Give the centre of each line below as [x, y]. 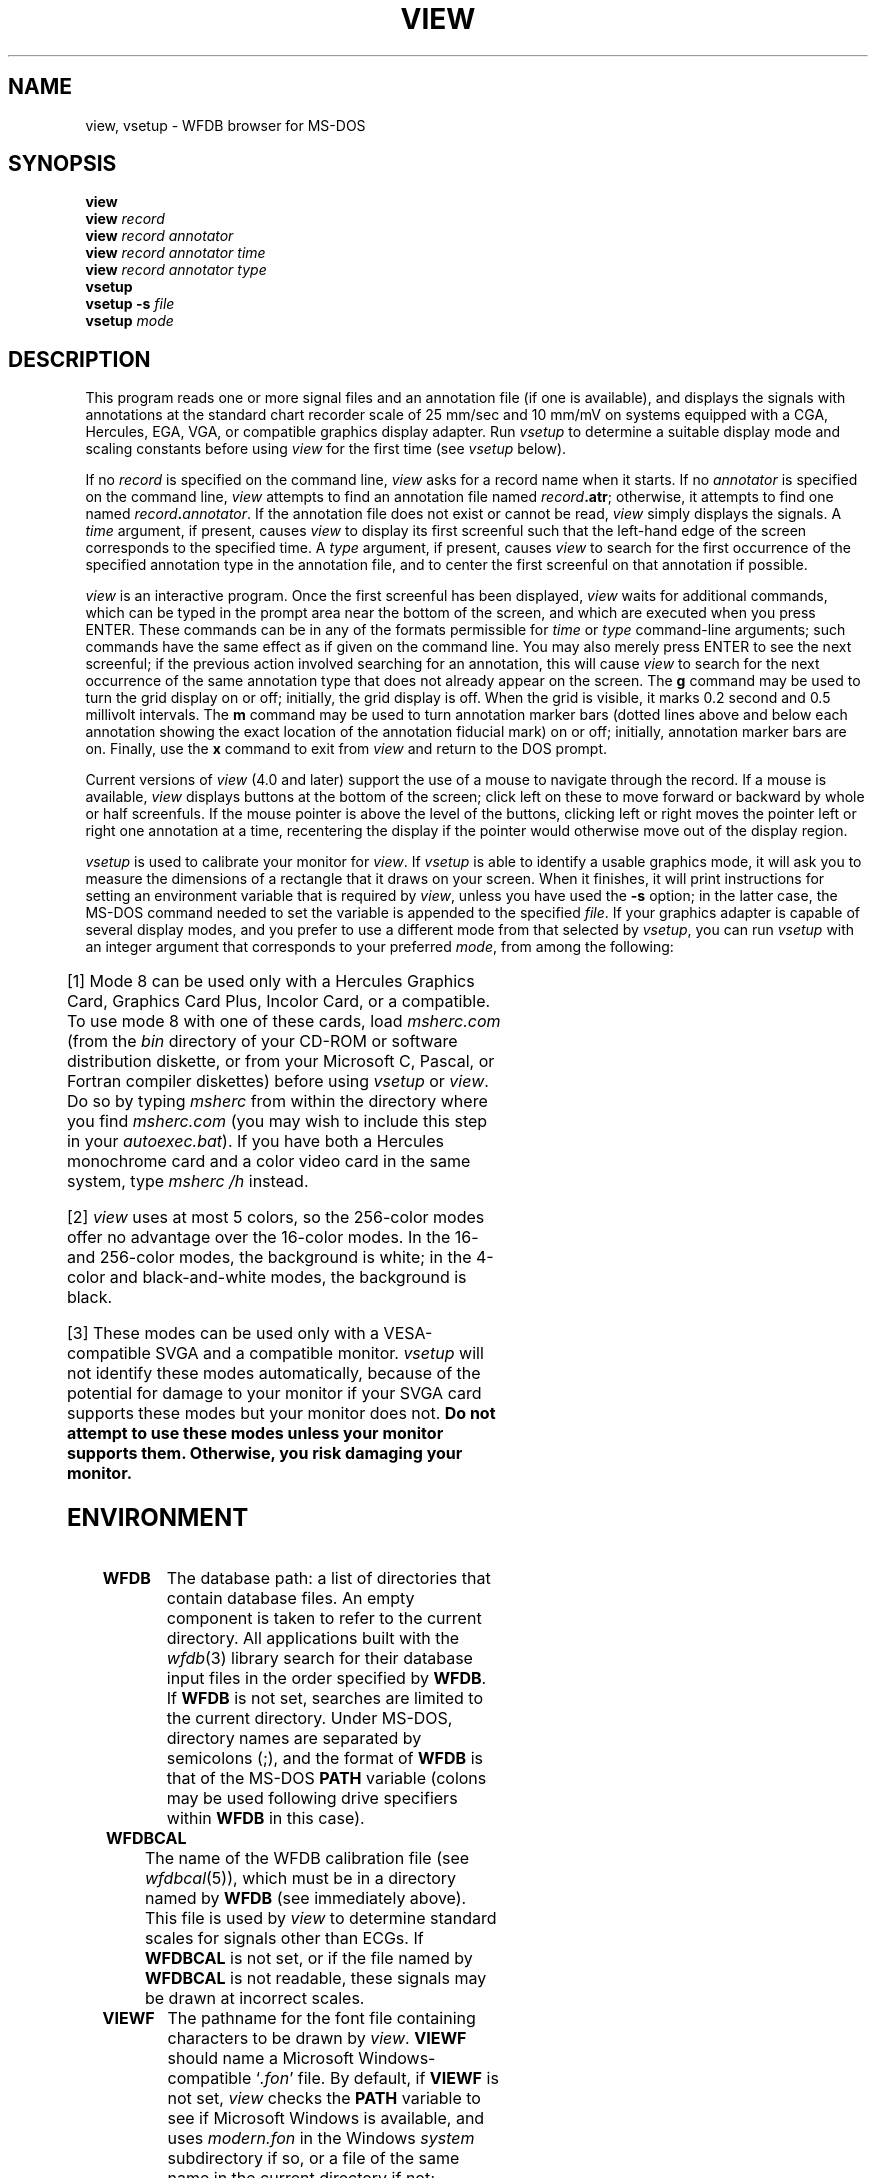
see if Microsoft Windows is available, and [326, 2118]
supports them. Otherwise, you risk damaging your [264, 1453]
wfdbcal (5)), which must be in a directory [300, 1878]
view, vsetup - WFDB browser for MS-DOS [225, 125]
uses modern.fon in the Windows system [321, 2138]
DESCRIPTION [79, 359]
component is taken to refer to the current [324, 1618]
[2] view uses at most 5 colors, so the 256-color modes [275, 1217]
